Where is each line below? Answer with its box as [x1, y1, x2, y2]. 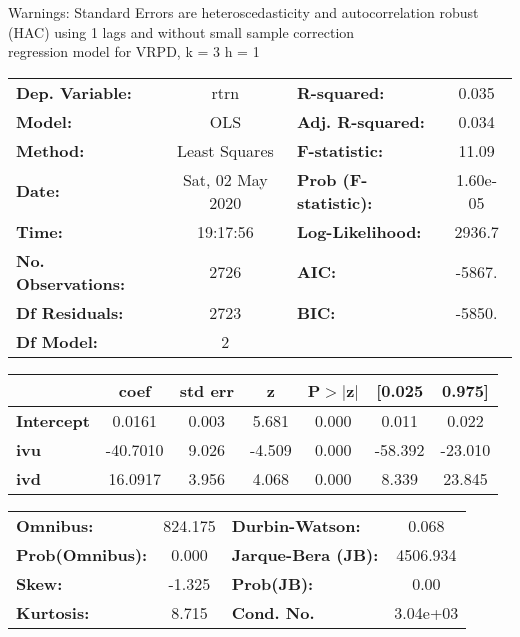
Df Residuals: [16, 300, 124, 324]
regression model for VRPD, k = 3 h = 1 [8, 41, 260, 62]
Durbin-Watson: [231, 513, 361, 537]
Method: [16, 138, 85, 162]
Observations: [16, 271, 126, 295]
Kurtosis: [16, 600, 90, 624]
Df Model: [16, 329, 98, 353]
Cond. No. [231, 600, 315, 624]
